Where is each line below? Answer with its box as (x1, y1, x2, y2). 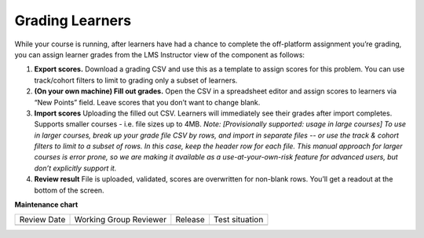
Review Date (19, 214, 66, 225)
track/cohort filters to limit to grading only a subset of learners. (34, 75, 238, 85)
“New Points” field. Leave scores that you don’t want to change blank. (34, 97, 261, 107)
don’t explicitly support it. (34, 163, 117, 173)
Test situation (213, 214, 264, 225)
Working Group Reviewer (74, 214, 167, 225)
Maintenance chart (14, 200, 79, 210)
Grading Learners (14, 12, 132, 29)
